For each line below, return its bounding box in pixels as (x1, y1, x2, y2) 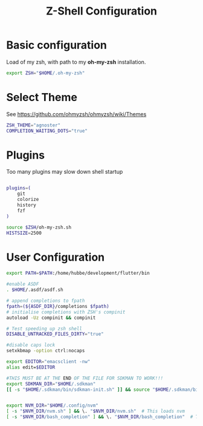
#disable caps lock (6, 342, 56, 349)
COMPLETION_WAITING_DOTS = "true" (6, 128, 88, 134)
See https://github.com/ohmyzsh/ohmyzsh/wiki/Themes (6, 110, 147, 117)
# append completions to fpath (6, 298, 85, 304)
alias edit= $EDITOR (6, 364, 56, 370)
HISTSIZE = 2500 (6, 230, 42, 236)
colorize (17, 197, 39, 203)
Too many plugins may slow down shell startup (6, 168, 123, 175)
